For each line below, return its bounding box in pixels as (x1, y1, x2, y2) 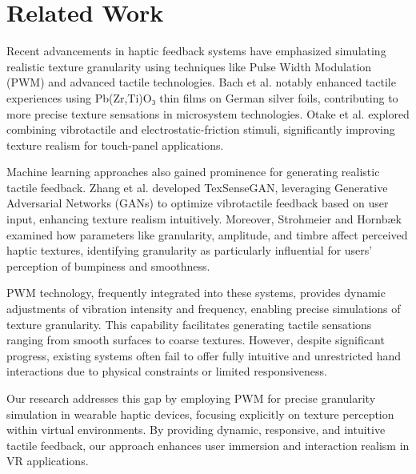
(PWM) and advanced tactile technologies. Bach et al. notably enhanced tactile (6, 74, 396, 90)
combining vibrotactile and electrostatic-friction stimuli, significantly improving (6, 121, 395, 138)
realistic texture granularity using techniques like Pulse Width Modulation (6, 58, 372, 74)
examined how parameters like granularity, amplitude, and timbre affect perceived (6, 226, 408, 243)
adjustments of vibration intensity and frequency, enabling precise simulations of (6, 300, 401, 317)
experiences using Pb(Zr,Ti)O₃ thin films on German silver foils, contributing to (6, 89, 398, 106)
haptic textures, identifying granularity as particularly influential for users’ (6, 242, 373, 259)
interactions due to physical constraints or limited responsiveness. (6, 363, 327, 380)
